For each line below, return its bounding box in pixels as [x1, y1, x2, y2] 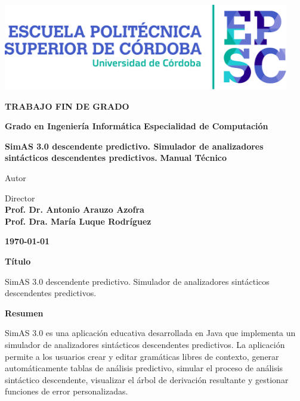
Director [5, 191, 35, 204]
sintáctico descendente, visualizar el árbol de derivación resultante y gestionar [5, 373, 289, 386]
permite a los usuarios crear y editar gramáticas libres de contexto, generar [5, 350, 279, 362]
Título [5, 255, 31, 268]
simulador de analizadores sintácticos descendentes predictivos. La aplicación [5, 338, 285, 350]
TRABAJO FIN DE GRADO [5, 100, 129, 112]
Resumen [5, 306, 44, 319]
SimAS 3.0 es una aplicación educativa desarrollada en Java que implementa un [5, 327, 296, 339]
